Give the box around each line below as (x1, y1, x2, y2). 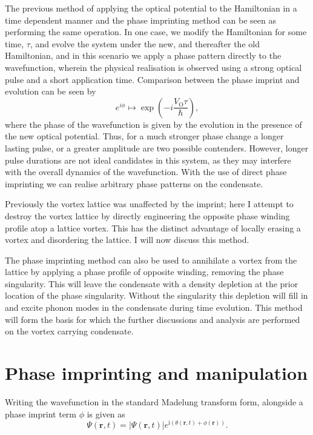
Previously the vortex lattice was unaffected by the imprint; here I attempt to (5, 198, 294, 210)
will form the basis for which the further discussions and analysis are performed (5, 313, 300, 325)
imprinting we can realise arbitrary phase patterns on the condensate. (5, 177, 263, 190)
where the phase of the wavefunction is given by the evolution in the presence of (5, 118, 302, 130)
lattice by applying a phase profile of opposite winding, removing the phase (5, 265, 284, 278)
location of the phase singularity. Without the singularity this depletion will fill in (5, 289, 308, 302)
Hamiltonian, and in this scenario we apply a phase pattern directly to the (5, 49, 282, 62)
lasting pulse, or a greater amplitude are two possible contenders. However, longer (5, 141, 309, 154)
